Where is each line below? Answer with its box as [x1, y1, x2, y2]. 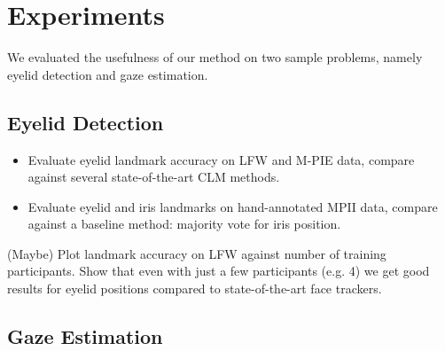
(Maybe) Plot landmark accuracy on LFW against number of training [7, 244, 386, 262]
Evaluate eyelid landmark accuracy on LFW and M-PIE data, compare [27, 150, 415, 168]
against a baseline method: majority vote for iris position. [27, 214, 341, 233]
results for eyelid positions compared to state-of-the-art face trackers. [7, 279, 382, 298]
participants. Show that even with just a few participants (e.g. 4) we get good [7, 261, 430, 280]
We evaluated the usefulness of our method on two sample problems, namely [7, 48, 423, 66]
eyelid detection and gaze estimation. [7, 65, 208, 83]
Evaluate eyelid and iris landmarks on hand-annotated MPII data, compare [27, 197, 438, 215]
